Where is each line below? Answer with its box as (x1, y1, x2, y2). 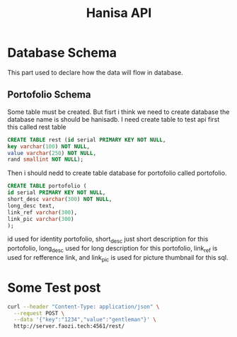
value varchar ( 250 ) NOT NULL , (7, 149, 97, 156)
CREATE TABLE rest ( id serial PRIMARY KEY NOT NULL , (7, 136, 166, 143)
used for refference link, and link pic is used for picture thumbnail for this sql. (7, 253, 229, 263)
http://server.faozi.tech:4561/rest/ (13, 323, 125, 330)
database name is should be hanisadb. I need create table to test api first (7, 115, 220, 123)
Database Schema (7, 45, 117, 61)
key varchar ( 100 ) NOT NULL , (7, 143, 91, 150)
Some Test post (7, 280, 101, 295)
